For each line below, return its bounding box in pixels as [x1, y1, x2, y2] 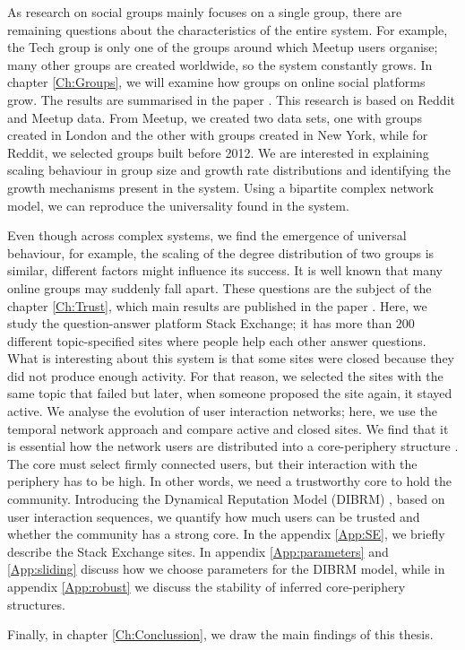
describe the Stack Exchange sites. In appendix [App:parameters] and [7, 542, 389, 560]
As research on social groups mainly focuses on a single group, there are [7, 3, 402, 21]
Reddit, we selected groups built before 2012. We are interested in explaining [7, 143, 429, 161]
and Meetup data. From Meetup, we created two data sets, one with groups [7, 108, 422, 126]
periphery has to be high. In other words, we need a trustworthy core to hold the [7, 472, 452, 490]
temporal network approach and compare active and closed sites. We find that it [7, 419, 449, 438]
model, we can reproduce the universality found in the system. [7, 195, 349, 214]
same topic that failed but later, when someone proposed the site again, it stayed [7, 384, 452, 403]
